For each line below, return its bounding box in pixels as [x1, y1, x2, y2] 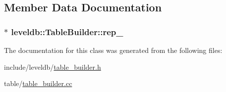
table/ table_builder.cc [4, 78, 72, 89]
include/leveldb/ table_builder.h [4, 61, 101, 72]
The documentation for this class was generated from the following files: [4, 45, 223, 55]
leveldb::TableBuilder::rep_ [11, 25, 123, 38]
